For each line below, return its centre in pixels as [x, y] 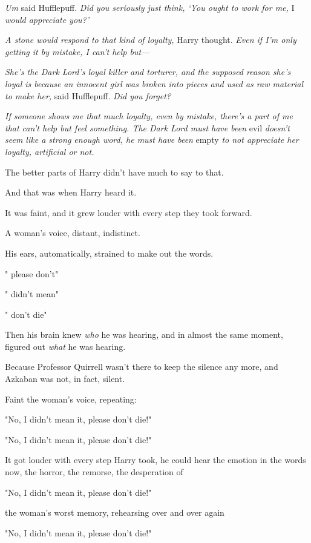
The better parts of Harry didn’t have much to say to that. [114, 172]
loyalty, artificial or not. [50, 151]
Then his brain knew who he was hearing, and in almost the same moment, [144, 334]
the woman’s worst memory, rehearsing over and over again [115, 512]
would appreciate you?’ [47, 19]
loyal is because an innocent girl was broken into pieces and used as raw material [154, 83]
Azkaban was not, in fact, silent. [65, 379]
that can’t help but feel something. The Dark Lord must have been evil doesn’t [147, 127]
